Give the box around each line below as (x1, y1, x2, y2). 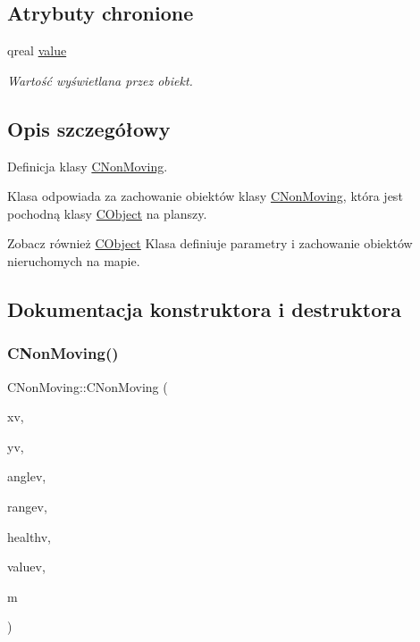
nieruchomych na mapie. (7, 251, 140, 270)
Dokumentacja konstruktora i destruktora (7, 295, 401, 322)
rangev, (7, 496, 47, 515)
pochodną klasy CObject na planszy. (7, 204, 207, 222)
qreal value (7, 41, 67, 60)
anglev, (7, 467, 46, 486)
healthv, (7, 527, 52, 546)
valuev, (7, 557, 46, 576)
